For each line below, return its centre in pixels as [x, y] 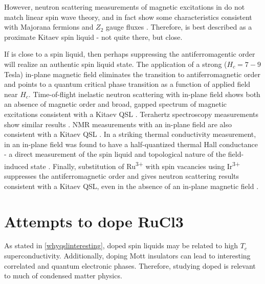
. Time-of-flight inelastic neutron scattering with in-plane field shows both [144, 94]
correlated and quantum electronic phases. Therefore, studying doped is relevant [130, 265]
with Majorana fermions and [49, 27]
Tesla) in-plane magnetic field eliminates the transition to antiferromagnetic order [132, 74]
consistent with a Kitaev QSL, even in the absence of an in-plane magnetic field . [131, 186]
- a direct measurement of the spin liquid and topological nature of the [115, 154]
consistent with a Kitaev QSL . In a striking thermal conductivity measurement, [130, 134]
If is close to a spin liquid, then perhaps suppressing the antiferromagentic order [130, 54]
